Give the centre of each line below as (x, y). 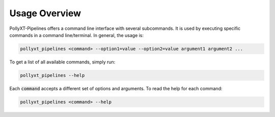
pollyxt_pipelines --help (52, 75)
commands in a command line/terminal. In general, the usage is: (77, 35)
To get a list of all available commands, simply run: (62, 62)
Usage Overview (45, 13)
